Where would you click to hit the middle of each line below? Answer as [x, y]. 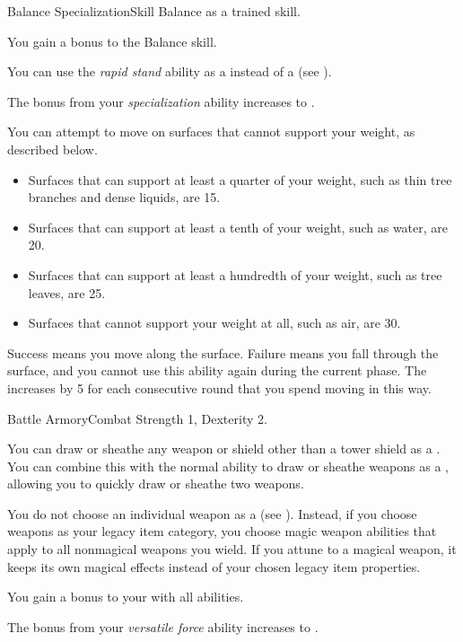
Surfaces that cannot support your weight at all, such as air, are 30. [214, 323]
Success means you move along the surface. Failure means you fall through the [223, 352]
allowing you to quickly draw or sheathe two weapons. [156, 484]
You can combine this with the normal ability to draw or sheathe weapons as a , [228, 466]
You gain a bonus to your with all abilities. [126, 597]
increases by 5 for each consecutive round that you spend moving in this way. [219, 387]
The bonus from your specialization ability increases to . [161, 101]
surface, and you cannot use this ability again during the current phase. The [217, 370]
